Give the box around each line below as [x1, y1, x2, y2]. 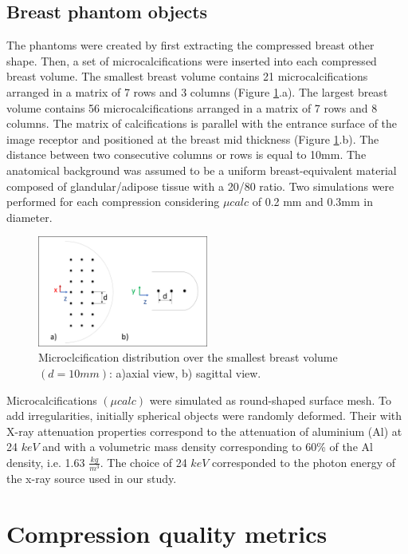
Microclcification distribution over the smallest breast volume [38, 349, 338, 366]
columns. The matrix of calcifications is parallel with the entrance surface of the [6, 115, 398, 132]
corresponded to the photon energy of [211, 453, 396, 470]
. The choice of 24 [100, 453, 187, 470]
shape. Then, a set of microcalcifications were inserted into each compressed [6, 52, 377, 69]
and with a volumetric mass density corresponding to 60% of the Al [42, 438, 373, 455]
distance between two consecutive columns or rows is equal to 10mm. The [6, 146, 367, 163]
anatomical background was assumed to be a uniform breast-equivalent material [6, 161, 397, 178]
